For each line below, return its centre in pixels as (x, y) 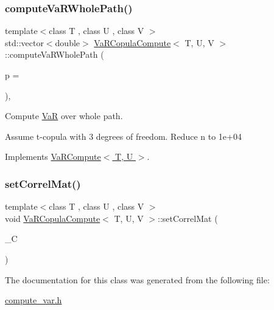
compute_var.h (33, 300)
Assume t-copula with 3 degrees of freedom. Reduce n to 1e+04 (123, 136)
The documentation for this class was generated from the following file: (137, 279)
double (68, 42)
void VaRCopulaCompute (53, 218)
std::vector (24, 42)
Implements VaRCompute (53, 157)
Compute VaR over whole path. (64, 116)
